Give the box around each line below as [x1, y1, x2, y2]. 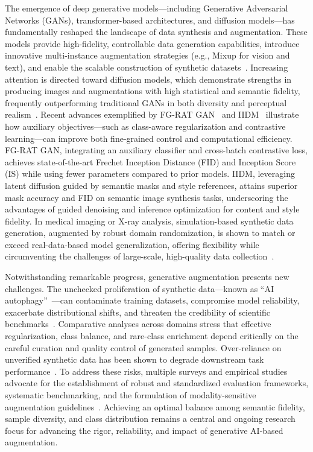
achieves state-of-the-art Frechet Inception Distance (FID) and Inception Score [5, 155, 296, 168]
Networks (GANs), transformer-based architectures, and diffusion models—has [5, 13, 295, 26]
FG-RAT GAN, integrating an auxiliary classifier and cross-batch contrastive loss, [5, 144, 308, 156]
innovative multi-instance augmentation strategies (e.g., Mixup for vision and [5, 49, 290, 62]
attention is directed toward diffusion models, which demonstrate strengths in [5, 72, 292, 85]
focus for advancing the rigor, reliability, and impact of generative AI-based [5, 424, 283, 436]
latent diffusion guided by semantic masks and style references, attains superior [5, 179, 298, 191]
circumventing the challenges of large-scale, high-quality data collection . [5, 250, 274, 263]
